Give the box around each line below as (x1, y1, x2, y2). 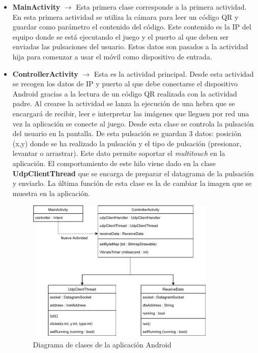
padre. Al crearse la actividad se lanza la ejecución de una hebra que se (12, 98, 235, 109)
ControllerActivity (12, 68, 78, 79)
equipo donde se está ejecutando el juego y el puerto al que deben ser (12, 31, 229, 42)
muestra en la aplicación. (12, 187, 90, 198)
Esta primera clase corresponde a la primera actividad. (76, 2, 247, 12)
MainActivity (12, 2, 61, 12)
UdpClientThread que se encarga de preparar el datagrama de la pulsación (12, 168, 254, 178)
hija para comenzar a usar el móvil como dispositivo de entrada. (12, 51, 212, 61)
